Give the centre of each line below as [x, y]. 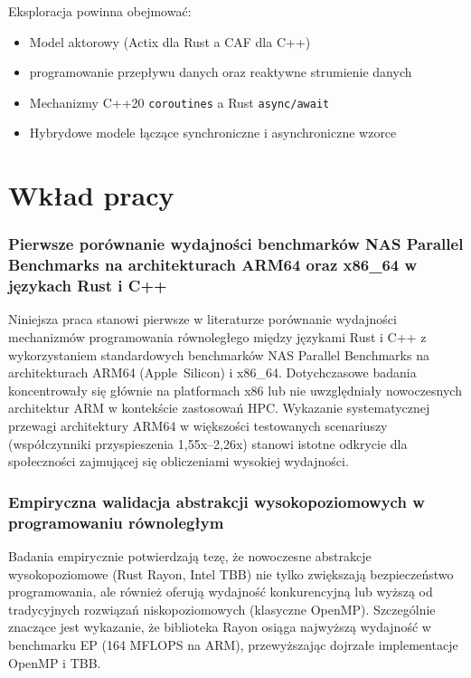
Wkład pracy [91, 195]
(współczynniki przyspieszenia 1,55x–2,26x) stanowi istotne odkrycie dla [208, 443]
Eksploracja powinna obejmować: [100, 11]
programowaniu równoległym [116, 522]
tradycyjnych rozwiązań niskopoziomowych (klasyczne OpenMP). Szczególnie [222, 609]
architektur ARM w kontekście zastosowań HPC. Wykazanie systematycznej [219, 408]
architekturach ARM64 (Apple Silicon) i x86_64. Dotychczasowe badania [212, 372]
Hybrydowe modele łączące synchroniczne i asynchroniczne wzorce [213, 133]
